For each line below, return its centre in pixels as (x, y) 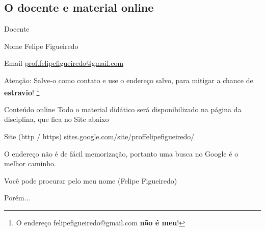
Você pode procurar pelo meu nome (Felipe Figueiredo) (91, 180)
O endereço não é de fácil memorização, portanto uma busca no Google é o (121, 153)
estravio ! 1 (22, 91)
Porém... (17, 198)
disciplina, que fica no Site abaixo (57, 119)
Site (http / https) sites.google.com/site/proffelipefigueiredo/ (99, 136)
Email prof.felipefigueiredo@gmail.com (64, 63)
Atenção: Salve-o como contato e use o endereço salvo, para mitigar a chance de (129, 80)
